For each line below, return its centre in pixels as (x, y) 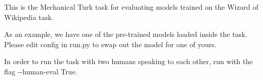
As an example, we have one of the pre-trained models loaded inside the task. (126, 34)
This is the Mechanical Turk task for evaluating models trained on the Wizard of (131, 7)
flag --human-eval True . (41, 71)
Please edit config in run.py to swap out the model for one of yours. (110, 44)
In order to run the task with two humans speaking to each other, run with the (128, 61)
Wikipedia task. (29, 17)
